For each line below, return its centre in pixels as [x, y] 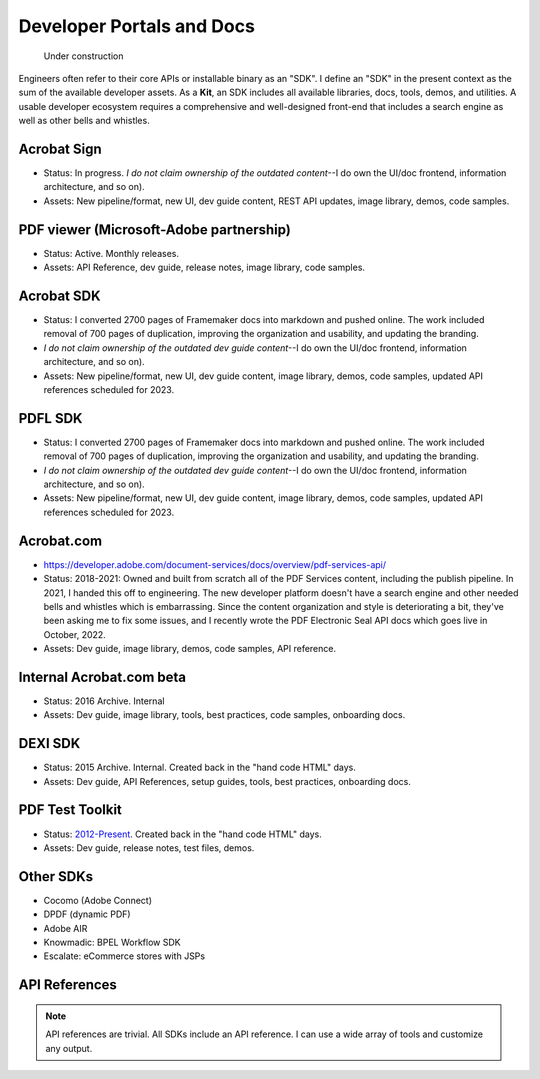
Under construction [83, 56]
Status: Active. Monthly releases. [111, 253]
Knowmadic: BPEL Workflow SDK [112, 942]
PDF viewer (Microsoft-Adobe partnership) [155, 229]
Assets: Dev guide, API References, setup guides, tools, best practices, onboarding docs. [227, 781]
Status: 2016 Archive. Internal [104, 701]
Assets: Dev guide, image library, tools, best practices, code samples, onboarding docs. [224, 715]
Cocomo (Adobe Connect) [98, 900]
